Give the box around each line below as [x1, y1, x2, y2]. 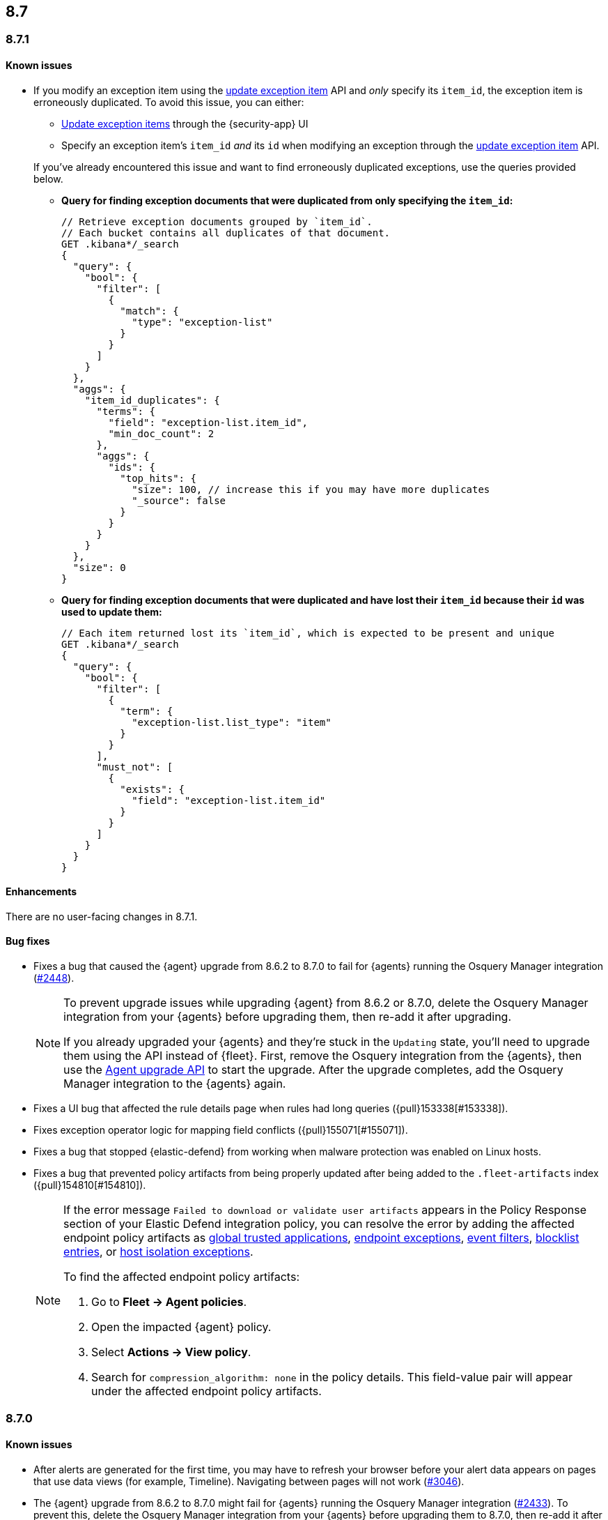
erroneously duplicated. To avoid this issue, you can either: [33, 96, 304, 108]
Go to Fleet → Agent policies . [91, 1295, 247, 1309]
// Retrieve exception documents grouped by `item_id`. [61, 215, 373, 227]
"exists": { [120, 783, 185, 795]
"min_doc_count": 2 [108, 427, 215, 439]
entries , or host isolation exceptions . [63, 1245, 254, 1259]
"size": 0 [72, 561, 126, 573]
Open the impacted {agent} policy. [91, 1320, 272, 1335]
